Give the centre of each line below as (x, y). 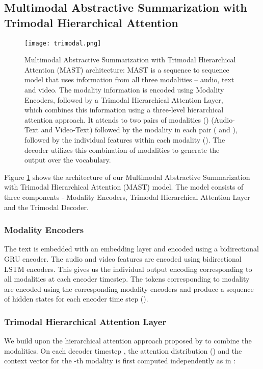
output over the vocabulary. (68, 160)
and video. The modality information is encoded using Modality (124, 90)
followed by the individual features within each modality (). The (125, 140)
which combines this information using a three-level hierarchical (124, 110)
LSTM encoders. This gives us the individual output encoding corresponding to (128, 269)
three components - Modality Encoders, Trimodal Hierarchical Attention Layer (127, 197)
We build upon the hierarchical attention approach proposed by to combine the (128, 341)
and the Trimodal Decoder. (46, 207)
